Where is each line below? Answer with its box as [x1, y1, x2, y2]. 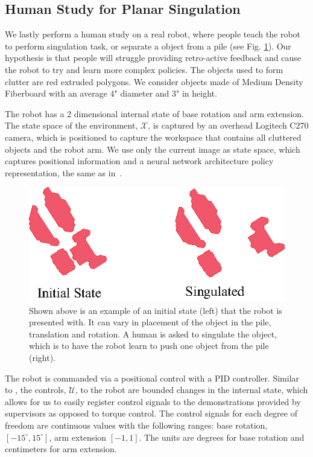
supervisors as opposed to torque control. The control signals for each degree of [5, 407, 297, 420]
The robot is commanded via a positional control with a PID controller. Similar [5, 371, 300, 384]
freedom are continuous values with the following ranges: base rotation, [5, 418, 268, 431]
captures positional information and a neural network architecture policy [5, 155, 274, 167]
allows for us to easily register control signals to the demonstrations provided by [5, 395, 301, 407]
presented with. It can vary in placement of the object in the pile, [29, 316, 271, 328]
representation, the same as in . [5, 166, 122, 179]
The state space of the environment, [5, 119, 138, 132]
